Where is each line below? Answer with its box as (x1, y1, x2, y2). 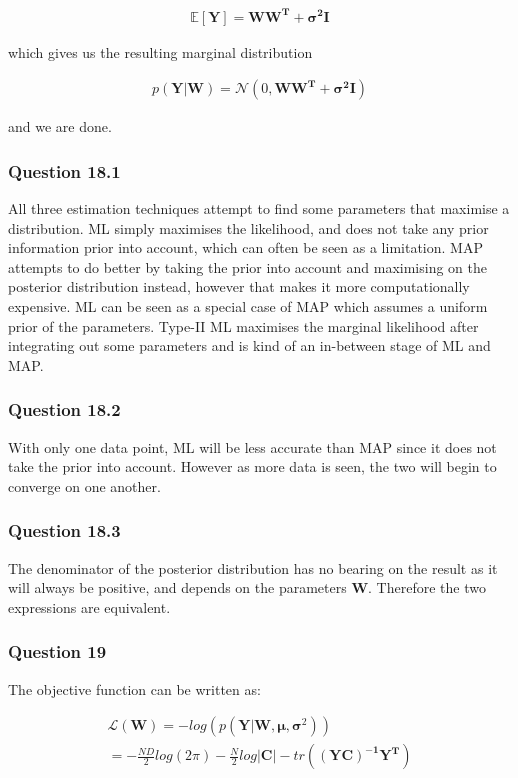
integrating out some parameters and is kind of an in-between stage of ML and (8, 335, 491, 356)
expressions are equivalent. (8, 596, 171, 617)
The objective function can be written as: (8, 678, 261, 699)
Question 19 (8, 639, 107, 664)
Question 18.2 (8, 397, 121, 422)
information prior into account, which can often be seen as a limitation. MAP (8, 237, 483, 258)
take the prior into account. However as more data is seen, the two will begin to (8, 456, 497, 477)
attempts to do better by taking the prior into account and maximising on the (8, 256, 488, 277)
